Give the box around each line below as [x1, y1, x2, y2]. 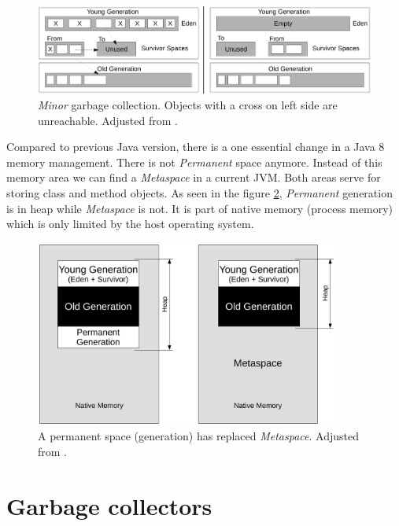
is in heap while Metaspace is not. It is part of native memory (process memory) [6, 200, 393, 216]
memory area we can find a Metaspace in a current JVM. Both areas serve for [6, 169, 381, 186]
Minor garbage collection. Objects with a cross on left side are [38, 97, 338, 113]
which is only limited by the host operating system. [6, 215, 254, 232]
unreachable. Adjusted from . [38, 112, 178, 128]
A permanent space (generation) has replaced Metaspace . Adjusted [38, 428, 359, 444]
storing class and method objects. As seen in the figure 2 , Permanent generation [6, 185, 393, 201]
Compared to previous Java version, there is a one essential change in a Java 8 [6, 138, 385, 155]
